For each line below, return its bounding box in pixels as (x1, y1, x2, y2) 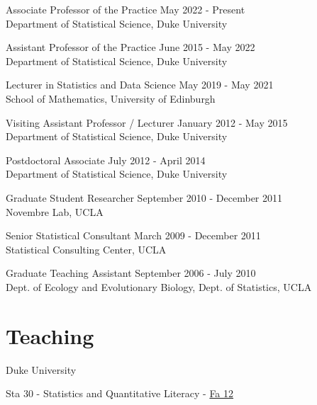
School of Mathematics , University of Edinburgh (6, 91, 216, 105)
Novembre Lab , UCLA (6, 204, 104, 219)
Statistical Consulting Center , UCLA (6, 241, 167, 256)
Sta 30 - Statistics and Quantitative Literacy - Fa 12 (6, 386, 234, 401)
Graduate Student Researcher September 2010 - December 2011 (6, 190, 282, 205)
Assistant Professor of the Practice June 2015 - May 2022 (6, 40, 255, 55)
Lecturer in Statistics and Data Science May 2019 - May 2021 (6, 77, 274, 92)
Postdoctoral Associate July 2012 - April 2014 (6, 152, 206, 167)
